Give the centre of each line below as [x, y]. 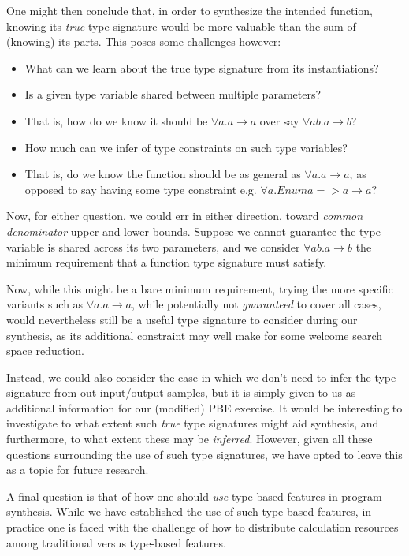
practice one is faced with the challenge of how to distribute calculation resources [203, 527]
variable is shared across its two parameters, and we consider [153, 246]
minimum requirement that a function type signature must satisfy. [167, 262]
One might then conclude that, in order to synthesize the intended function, [190, 10]
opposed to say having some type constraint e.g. [141, 189]
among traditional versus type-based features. [116, 542]
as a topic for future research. [78, 470]
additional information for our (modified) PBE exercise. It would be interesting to [204, 407]
